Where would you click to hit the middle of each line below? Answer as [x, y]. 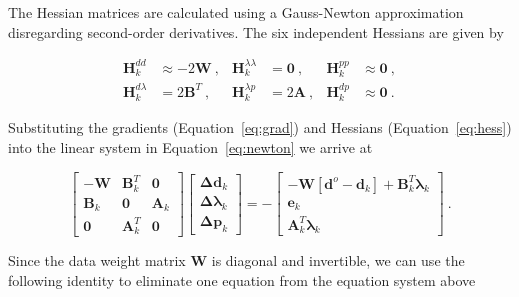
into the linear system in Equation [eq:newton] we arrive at [190, 147]
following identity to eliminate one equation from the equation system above [242, 279]
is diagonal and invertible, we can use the [338, 260]
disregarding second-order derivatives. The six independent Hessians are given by [256, 31]
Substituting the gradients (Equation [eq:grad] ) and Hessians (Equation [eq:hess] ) [260, 127]
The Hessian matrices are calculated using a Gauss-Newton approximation [236, 12]
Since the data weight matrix [97, 260]
